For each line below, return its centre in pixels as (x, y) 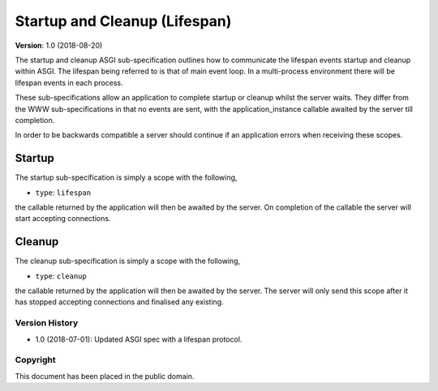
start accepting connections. (63, 219)
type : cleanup (61, 276)
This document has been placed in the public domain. (105, 376)
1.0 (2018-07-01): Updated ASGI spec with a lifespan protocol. (139, 339)
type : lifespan (63, 192)
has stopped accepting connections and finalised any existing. (119, 302)
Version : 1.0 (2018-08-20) (59, 45)
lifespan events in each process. (69, 83)
